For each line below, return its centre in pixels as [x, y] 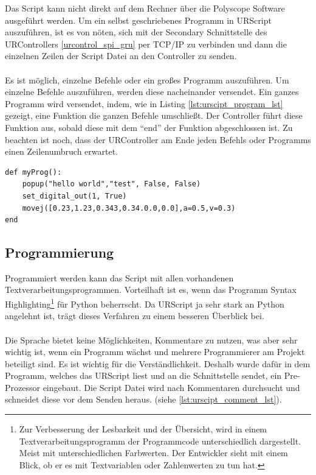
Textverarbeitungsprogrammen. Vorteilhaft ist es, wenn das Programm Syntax [151, 290]
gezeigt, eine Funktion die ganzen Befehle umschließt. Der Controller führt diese [154, 115]
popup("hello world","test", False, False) [112, 184]
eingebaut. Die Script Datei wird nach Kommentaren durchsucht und [171, 387]
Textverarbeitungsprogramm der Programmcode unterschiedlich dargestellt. [160, 441]
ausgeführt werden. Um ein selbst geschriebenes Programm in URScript [138, 20]
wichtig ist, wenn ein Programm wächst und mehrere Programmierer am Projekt [155, 352]
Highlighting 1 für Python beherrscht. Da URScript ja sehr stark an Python [145, 303]
